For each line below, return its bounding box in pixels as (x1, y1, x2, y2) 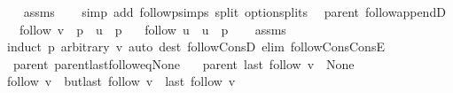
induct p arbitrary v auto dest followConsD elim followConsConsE (6, 37, 385, 56)
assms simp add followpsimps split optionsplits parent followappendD (23, 3, 446, 20)
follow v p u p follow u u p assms (19, 19, 286, 38)
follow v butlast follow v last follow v (6, 72, 236, 90)
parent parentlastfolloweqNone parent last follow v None (12, 54, 355, 73)
